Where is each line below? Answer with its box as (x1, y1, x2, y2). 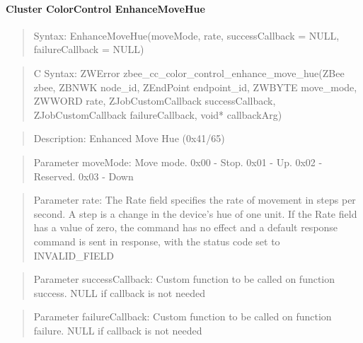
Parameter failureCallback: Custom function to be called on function (33, 309, 332, 324)
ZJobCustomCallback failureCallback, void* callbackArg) (33, 107, 282, 122)
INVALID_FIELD (33, 248, 114, 262)
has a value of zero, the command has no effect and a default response (33, 220, 338, 235)
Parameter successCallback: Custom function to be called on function (33, 272, 335, 286)
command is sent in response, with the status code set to (33, 233, 280, 248)
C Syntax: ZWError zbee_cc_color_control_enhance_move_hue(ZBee (33, 65, 345, 80)
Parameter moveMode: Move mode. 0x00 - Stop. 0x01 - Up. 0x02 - (33, 154, 323, 169)
